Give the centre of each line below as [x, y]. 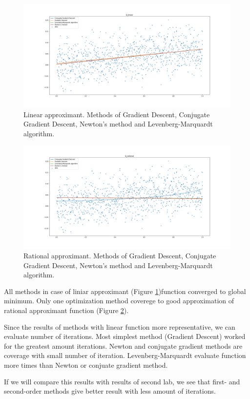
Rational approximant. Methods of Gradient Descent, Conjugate [120, 255]
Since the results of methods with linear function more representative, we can [120, 326]
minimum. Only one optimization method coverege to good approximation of [119, 301]
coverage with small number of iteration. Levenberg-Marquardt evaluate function [125, 355]
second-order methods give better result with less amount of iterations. [110, 391]
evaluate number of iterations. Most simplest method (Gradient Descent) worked [125, 336]
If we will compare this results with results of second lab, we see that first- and [122, 381]
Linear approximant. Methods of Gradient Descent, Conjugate [117, 114]
